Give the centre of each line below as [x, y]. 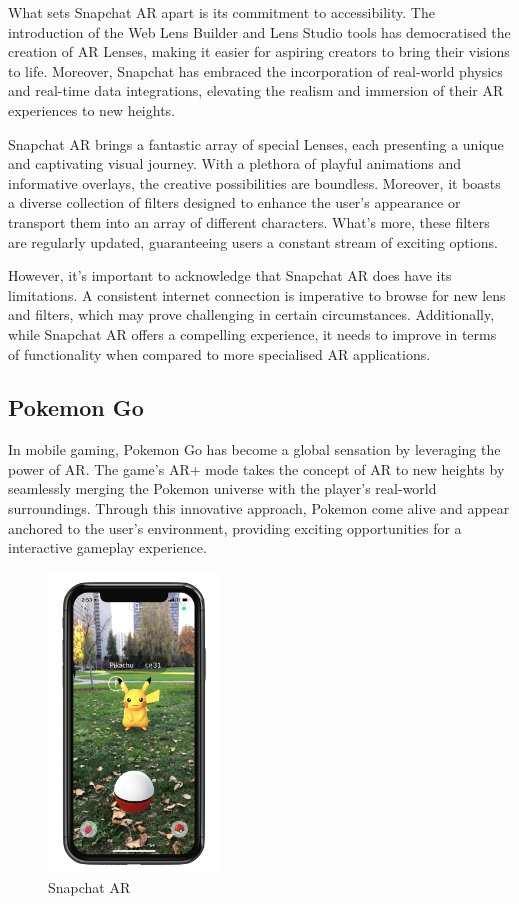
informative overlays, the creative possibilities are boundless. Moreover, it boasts [254, 182]
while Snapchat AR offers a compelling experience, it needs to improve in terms [252, 333]
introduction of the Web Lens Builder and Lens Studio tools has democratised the [259, 31]
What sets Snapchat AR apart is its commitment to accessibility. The [221, 12]
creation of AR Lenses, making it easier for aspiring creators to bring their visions [259, 51]
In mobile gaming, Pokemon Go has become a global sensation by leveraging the [254, 449]
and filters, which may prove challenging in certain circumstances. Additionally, [251, 314]
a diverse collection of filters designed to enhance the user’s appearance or [234, 202]
